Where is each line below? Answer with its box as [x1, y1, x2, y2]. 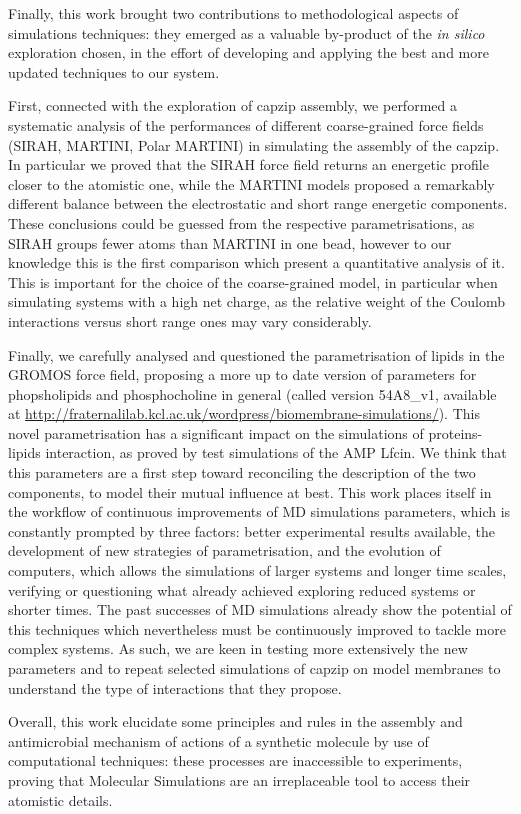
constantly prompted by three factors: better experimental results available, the [8, 520, 496, 541]
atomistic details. [8, 789, 113, 810]
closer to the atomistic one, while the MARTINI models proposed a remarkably [8, 173, 495, 194]
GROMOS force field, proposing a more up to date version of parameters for [8, 364, 477, 385]
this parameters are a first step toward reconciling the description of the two [8, 462, 476, 483]
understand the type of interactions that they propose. [8, 677, 342, 698]
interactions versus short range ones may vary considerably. [8, 310, 372, 331]
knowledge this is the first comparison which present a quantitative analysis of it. [8, 252, 505, 273]
